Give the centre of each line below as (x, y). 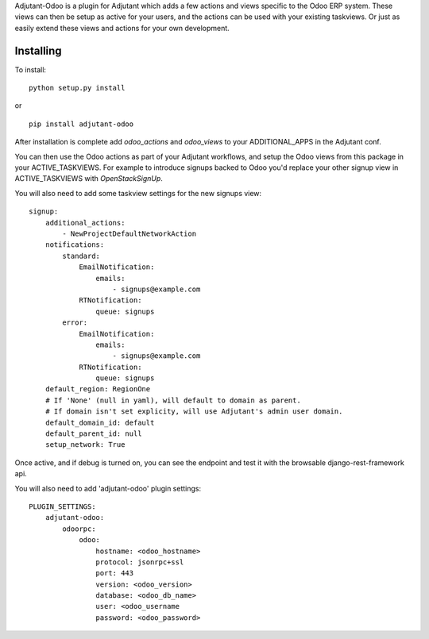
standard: (81, 256)
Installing (39, 50)
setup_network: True (85, 445)
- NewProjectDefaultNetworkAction (129, 233)
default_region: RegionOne (98, 389)
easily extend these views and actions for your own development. (122, 28)
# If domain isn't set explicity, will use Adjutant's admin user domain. (194, 412)
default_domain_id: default (100, 422)
